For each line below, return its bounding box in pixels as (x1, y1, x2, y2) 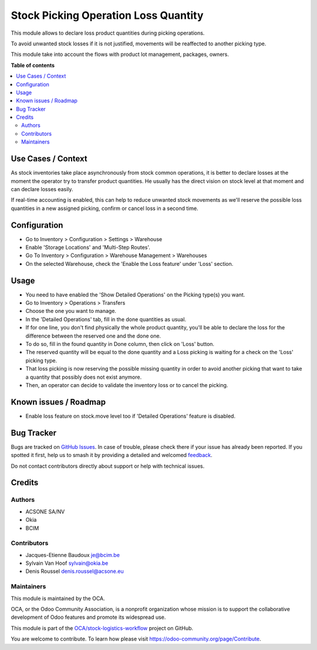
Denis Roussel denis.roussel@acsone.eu (25, 568, 124, 575)
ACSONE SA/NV (25, 508, 65, 515)
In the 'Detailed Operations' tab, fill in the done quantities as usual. (25, 315, 187, 323)
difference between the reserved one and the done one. (25, 332, 161, 339)
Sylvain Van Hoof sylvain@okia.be (25, 559, 109, 567)
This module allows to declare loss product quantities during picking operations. (11, 29, 205, 36)
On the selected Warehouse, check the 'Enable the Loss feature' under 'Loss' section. (25, 260, 234, 267)
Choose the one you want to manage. (25, 308, 117, 315)
